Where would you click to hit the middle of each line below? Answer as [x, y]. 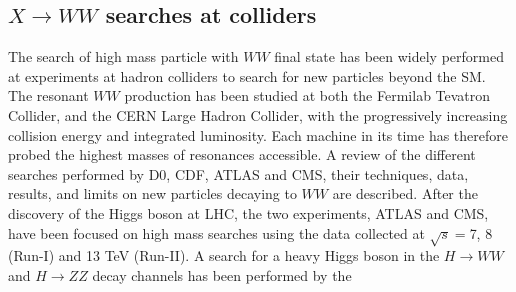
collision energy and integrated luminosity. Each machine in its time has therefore [258, 134]
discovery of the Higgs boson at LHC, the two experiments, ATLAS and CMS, [248, 212]
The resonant [48, 95]
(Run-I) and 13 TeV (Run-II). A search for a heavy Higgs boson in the [224, 255]
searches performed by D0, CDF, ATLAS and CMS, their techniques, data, [238, 173]
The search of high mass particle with [123, 56]
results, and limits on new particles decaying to [152, 193]
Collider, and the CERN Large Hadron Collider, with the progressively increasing [258, 114]
